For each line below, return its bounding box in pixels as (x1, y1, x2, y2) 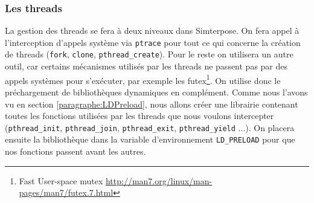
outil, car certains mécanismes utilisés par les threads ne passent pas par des (5, 60, 288, 72)
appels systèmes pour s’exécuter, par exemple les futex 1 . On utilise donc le (5, 72, 281, 86)
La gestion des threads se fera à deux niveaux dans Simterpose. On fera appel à (5, 24, 300, 37)
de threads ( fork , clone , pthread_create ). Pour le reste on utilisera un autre (5, 48, 293, 60)
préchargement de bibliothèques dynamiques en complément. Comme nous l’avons (5, 85, 308, 98)
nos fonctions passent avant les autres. (5, 145, 146, 158)
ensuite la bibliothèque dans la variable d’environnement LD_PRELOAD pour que (5, 133, 295, 146)
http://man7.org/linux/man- (105, 174, 213, 187)
